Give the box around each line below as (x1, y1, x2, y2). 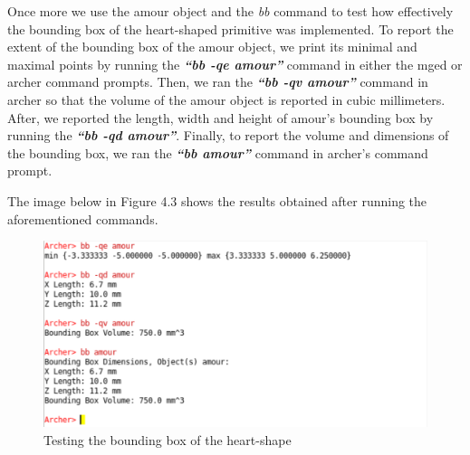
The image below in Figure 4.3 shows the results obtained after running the (7, 191, 427, 210)
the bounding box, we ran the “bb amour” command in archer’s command (7, 143, 428, 162)
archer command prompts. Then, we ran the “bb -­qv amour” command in (7, 72, 428, 91)
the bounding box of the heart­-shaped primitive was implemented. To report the (7, 19, 454, 38)
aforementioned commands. (7, 209, 158, 228)
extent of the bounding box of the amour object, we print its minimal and (7, 37, 417, 56)
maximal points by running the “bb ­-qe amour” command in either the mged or (7, 54, 463, 73)
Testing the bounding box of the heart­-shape (43, 430, 292, 449)
